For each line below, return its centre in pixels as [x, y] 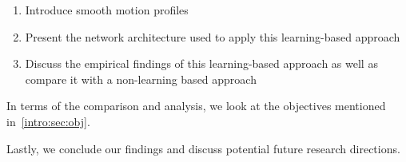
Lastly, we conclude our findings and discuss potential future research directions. [203, 148]
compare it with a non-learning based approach [141, 79]
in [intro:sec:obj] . [48, 121]
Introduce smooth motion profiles [107, 10]
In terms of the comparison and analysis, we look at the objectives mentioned [196, 106]
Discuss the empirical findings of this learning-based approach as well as [201, 63]
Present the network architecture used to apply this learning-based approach [213, 36]
